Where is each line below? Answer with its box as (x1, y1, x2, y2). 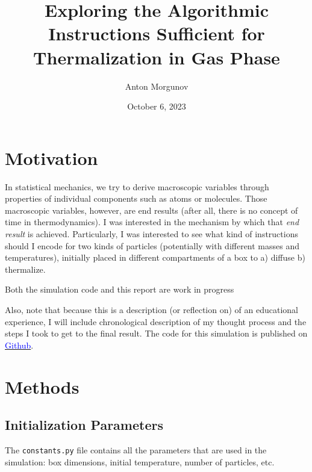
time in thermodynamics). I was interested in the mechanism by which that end (5, 216, 299, 228)
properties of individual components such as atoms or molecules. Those (5, 192, 267, 205)
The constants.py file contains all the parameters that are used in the (5, 443, 267, 456)
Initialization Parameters (5, 415, 163, 434)
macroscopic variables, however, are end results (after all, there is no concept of (5, 203, 298, 216)
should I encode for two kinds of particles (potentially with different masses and (5, 239, 300, 252)
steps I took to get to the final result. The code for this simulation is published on (5, 327, 308, 340)
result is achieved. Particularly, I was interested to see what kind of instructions (5, 228, 298, 240)
